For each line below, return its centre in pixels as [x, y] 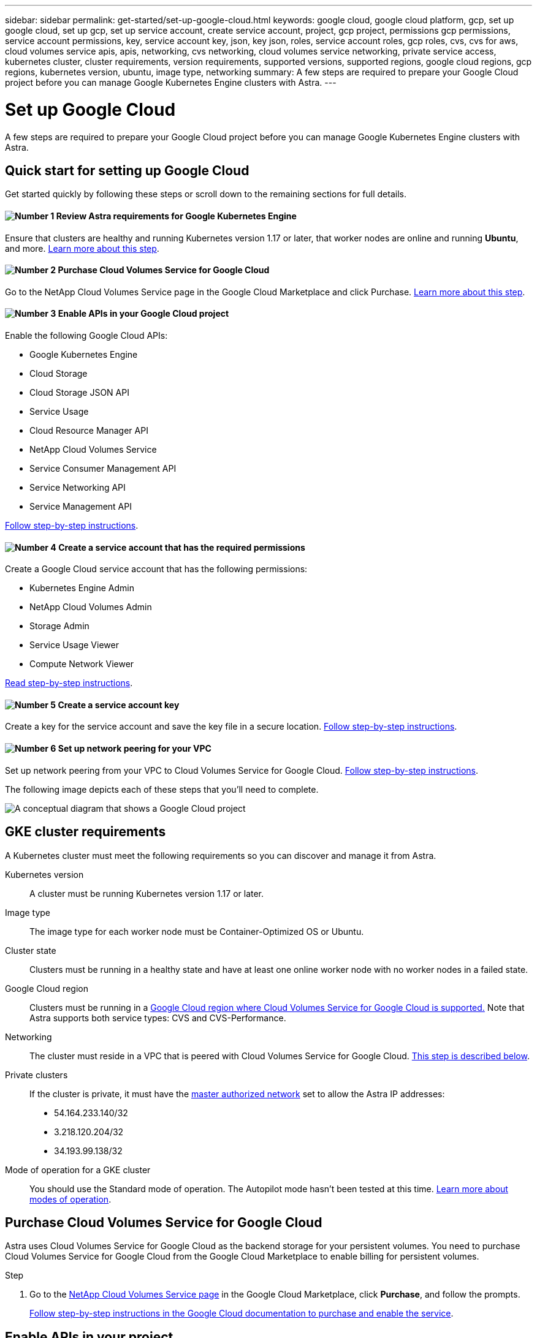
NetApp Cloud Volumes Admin [91, 607]
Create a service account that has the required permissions [182, 547]
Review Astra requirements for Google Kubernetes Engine [176, 216]
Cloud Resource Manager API [89, 430]
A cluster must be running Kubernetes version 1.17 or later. [147, 893]
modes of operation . [70, 1199]
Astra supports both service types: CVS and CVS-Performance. [158, 1018]
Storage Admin [59, 626]
